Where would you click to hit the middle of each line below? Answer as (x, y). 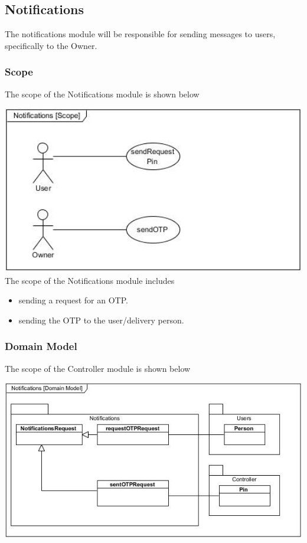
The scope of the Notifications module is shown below (102, 94)
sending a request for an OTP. (73, 300)
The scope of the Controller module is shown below (98, 368)
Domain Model (41, 346)
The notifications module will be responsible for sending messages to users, (140, 34)
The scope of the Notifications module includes (90, 280)
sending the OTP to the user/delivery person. (101, 320)
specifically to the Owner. (51, 45)
